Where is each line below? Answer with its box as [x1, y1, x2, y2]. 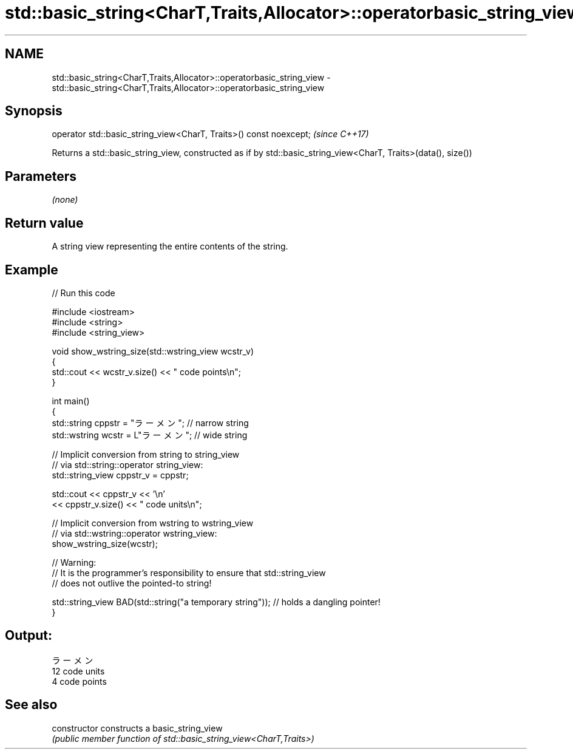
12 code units [52, 665, 105, 676]
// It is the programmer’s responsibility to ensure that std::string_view [52, 567, 326, 578]
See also [5, 697, 58, 713]
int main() [52, 395, 90, 406]
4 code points [52, 676, 107, 687]
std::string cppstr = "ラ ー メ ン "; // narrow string [52, 417, 249, 428]
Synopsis [5, 103, 63, 119]
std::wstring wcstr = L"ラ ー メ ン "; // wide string [52, 429, 248, 440]
